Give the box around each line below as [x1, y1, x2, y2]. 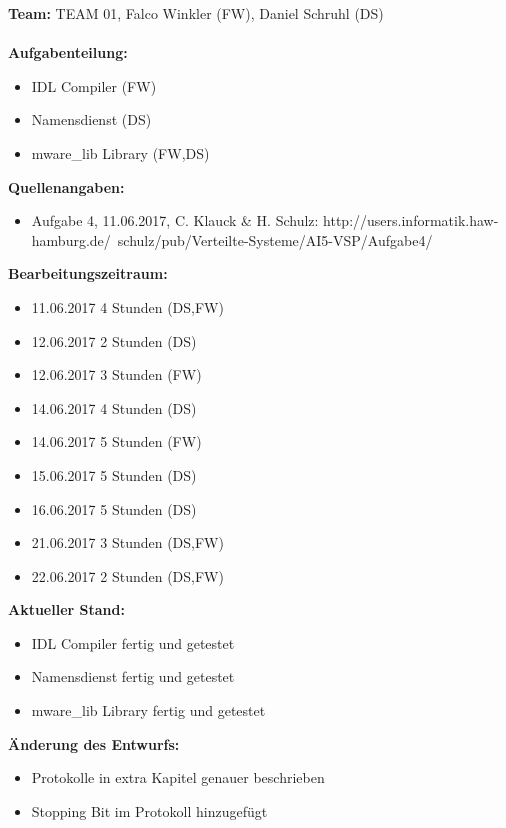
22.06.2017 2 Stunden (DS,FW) [31, 565, 224, 586]
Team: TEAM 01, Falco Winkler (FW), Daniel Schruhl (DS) [8, 3, 384, 23]
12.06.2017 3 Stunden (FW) [31, 364, 202, 385]
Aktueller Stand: [8, 599, 125, 620]
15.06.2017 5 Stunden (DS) [31, 464, 197, 485]
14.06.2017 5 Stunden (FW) [31, 431, 202, 452]
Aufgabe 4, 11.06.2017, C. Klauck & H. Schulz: [31, 210, 319, 231]
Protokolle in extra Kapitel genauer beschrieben [31, 767, 325, 788]
